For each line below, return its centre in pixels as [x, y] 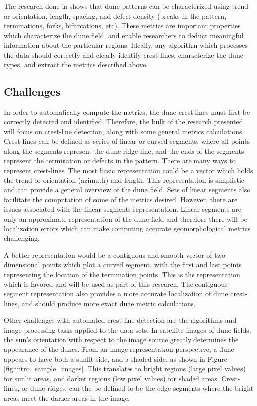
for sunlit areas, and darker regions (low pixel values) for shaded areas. [112, 378]
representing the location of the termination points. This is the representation [122, 274]
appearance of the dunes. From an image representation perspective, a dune [119, 349]
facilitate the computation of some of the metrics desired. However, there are [121, 199]
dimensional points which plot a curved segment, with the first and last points [123, 264]
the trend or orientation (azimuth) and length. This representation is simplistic [124, 180]
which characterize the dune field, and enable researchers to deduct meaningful [124, 35]
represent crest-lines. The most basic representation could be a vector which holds [128, 170]
